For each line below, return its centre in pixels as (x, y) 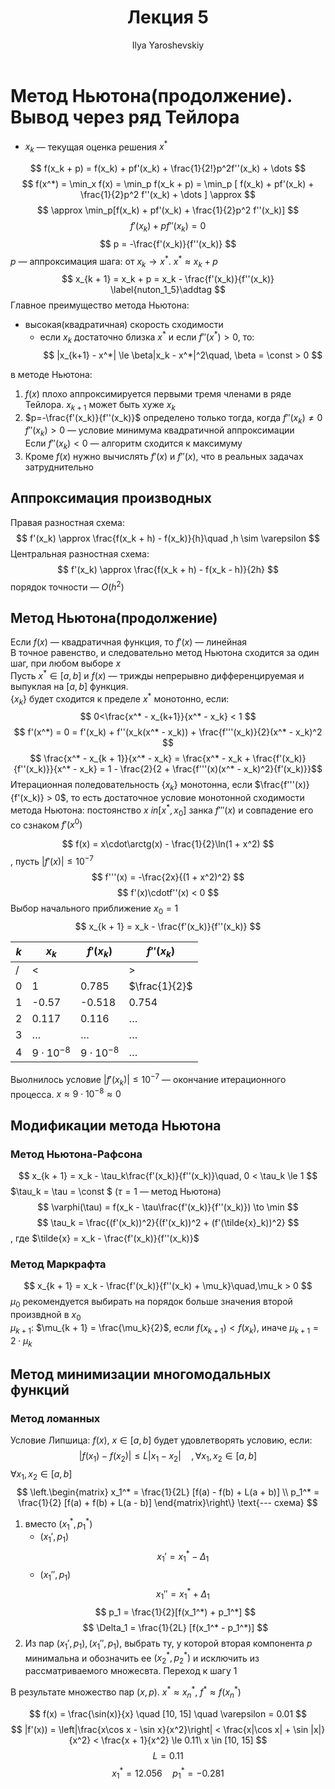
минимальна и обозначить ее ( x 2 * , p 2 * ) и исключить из (142, 1658)
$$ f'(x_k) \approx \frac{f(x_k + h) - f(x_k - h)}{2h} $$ (168, 569)
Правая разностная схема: (67, 522)
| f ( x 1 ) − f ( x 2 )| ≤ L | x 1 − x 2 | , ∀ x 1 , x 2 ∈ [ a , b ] (168, 1457)
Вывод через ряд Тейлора (125, 117)
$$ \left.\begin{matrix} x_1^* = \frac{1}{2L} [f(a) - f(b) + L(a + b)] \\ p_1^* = (168, 1492)
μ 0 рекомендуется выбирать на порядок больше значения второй (151, 1303)
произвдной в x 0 (46, 1316)
